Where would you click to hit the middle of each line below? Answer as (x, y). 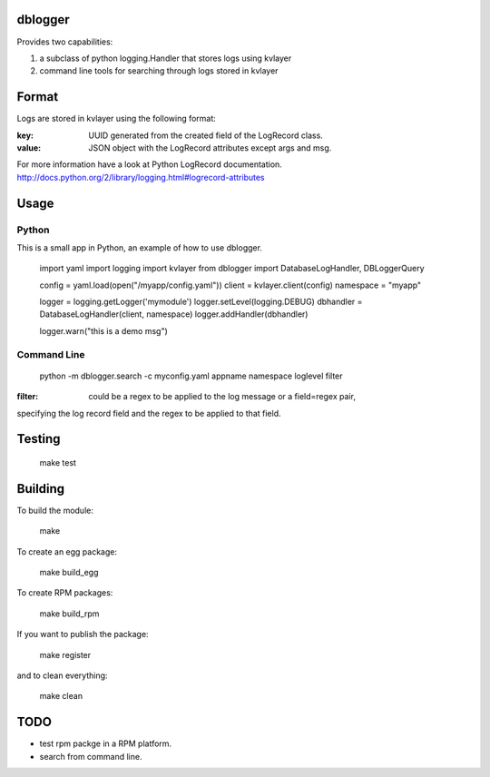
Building (41, 489)
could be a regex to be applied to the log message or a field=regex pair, (222, 397)
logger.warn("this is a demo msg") (103, 330)
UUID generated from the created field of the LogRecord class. (206, 135)
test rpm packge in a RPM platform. (106, 743)
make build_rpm (69, 614)
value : (29, 148)
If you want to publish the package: (83, 634)
